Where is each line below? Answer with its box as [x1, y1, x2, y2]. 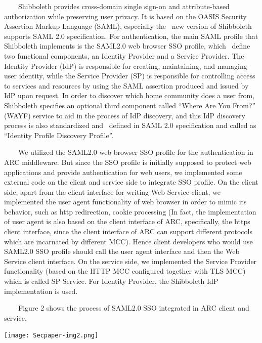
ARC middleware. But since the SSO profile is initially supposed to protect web [4, 156, 251, 167]
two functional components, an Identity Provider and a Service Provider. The [4, 50, 244, 61]
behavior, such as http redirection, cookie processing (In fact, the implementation [4, 206, 256, 217]
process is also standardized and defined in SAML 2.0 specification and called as [4, 120, 256, 131]
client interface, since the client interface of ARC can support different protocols [4, 226, 252, 237]
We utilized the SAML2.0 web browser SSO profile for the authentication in [18, 147, 253, 157]
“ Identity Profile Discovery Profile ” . [4, 130, 114, 140]
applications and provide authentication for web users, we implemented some [4, 166, 242, 177]
